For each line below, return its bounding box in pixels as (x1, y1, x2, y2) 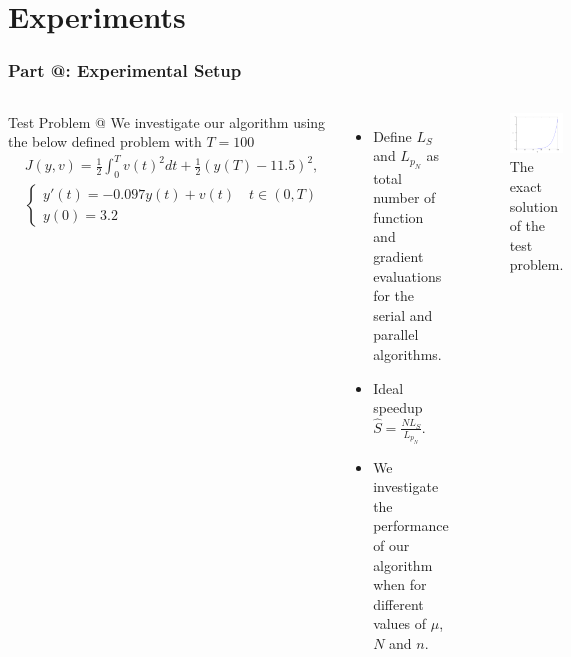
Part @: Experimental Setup (8, 58, 242, 83)
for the (373, 285, 415, 306)
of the (509, 215, 546, 236)
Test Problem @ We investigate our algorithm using (8, 111, 326, 132)
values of (373, 613, 427, 634)
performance (373, 515, 449, 536)
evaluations (373, 265, 442, 286)
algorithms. (373, 343, 442, 364)
